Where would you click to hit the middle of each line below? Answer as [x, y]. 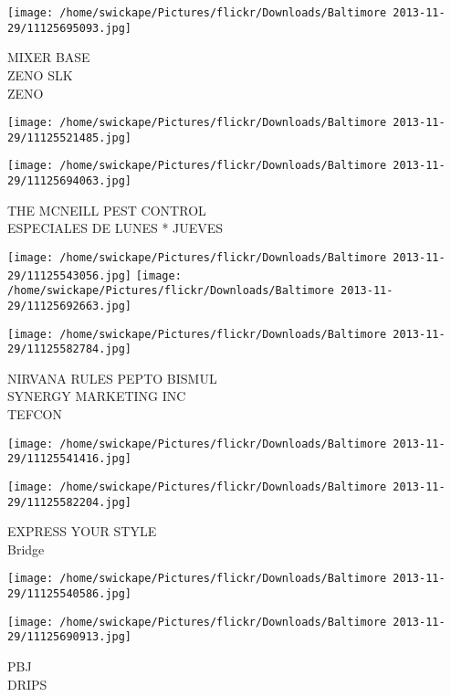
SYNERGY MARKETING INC [97, 396]
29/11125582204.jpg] [70, 502]
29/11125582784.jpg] [70, 349]
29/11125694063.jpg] [70, 181]
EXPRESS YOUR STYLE [82, 531]
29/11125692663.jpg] [70, 306]
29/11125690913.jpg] [70, 637]
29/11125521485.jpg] [70, 137]
